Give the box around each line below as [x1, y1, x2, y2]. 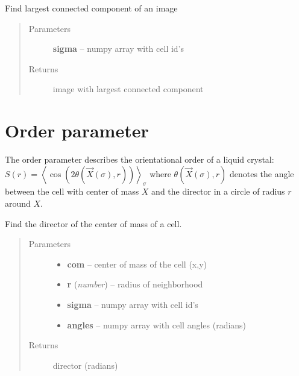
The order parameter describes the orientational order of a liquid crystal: [5, 153, 274, 166]
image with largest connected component [52, 83, 204, 95]
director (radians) [52, 359, 118, 371]
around [5, 197, 31, 210]
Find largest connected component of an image [5, 2, 178, 14]
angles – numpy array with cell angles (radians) [67, 318, 247, 331]
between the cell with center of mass [5, 185, 139, 198]
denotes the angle [229, 167, 294, 180]
